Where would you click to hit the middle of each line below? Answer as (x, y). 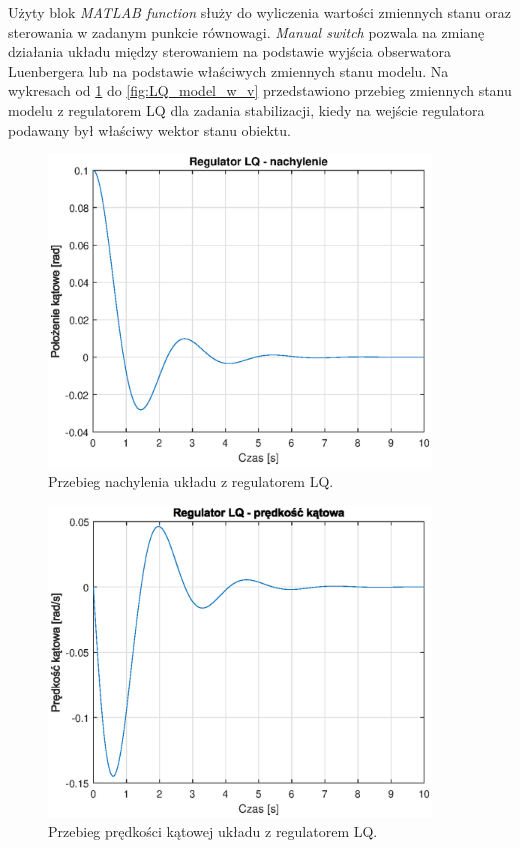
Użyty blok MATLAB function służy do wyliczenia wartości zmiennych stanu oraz (259, 12)
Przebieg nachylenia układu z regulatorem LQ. (191, 480)
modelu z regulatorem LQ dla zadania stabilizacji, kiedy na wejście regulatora (246, 109)
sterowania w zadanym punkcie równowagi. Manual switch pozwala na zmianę (246, 31)
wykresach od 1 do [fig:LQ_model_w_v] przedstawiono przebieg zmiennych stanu (260, 90)
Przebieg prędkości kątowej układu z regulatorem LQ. (213, 831)
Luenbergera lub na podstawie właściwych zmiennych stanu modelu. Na (228, 70)
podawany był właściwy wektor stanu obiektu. (149, 129)
